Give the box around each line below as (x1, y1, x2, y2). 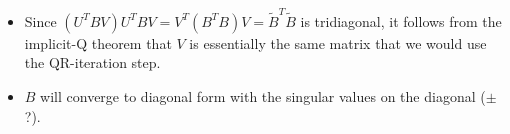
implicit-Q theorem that (24, 32, 172, 53)
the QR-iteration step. (24, 52, 161, 73)
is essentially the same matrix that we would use (189, 32, 487, 53)
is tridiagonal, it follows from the (300, 10, 502, 31)
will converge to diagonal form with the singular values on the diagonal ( (40, 85, 486, 106)
